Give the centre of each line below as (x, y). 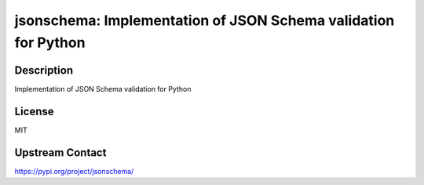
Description (44, 70)
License (34, 111)
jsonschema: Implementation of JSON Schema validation (205, 20)
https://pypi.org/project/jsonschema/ (74, 171)
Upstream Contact (60, 152)
